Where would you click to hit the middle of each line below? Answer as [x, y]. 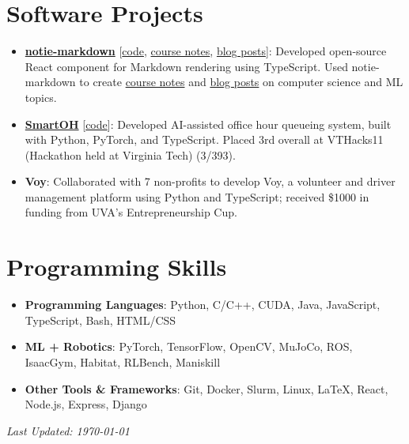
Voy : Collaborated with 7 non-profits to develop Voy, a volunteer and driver [210, 181]
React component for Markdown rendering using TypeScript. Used [186, 66]
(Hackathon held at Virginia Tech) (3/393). [130, 154]
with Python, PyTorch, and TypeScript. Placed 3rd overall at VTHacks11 [204, 139]
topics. [41, 97]
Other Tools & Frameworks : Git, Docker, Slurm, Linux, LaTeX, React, [206, 388]
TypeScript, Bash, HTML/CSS [100, 320]
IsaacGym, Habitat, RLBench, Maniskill [123, 361]
